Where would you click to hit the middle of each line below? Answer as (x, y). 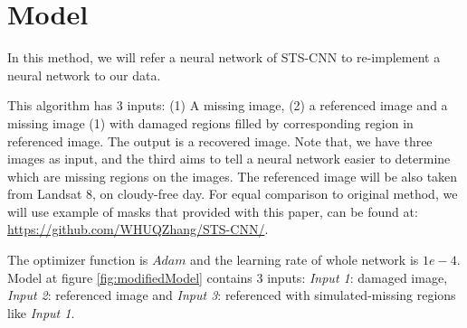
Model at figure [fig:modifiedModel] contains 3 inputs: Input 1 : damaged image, (228, 277)
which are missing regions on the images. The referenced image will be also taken (233, 176)
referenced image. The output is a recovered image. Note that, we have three (220, 141)
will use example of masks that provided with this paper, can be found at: (213, 211)
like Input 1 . (41, 312)
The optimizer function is (78, 260)
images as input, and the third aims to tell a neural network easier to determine (229, 159)
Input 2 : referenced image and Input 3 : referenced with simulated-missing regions (232, 295)
